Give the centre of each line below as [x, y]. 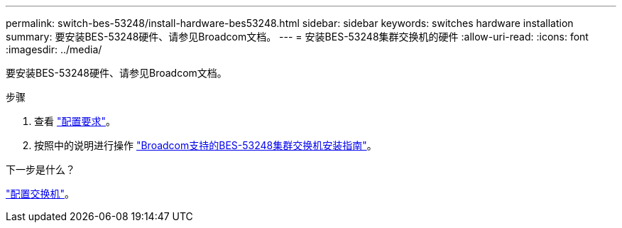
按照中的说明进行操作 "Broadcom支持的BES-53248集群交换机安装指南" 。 [206, 145]
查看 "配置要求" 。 [75, 121]
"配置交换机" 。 [40, 194]
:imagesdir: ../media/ [54, 49]
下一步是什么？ [40, 169]
